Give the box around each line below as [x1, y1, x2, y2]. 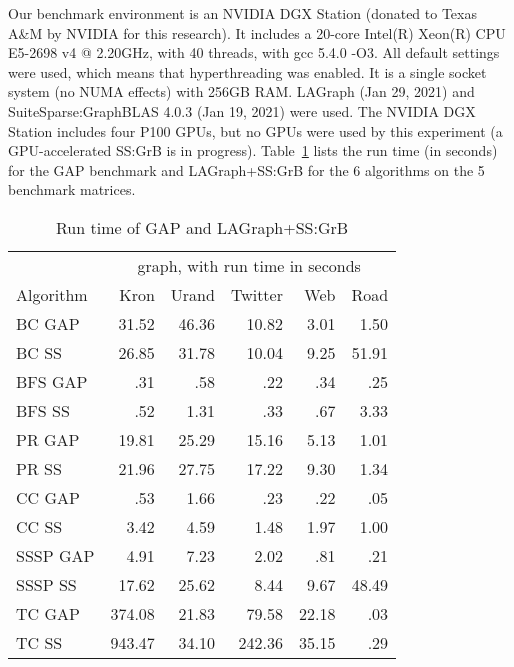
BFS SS [16, 398, 70, 422]
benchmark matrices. [8, 179, 136, 200]
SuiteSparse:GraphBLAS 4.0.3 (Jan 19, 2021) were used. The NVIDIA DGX [8, 100, 476, 121]
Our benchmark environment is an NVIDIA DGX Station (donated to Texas [8, 3, 477, 23]
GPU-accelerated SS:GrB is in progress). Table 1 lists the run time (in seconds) [8, 140, 498, 161]
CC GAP [16, 485, 80, 509]
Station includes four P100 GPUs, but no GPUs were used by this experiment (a [8, 120, 503, 141]
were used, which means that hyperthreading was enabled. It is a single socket [8, 61, 487, 82]
